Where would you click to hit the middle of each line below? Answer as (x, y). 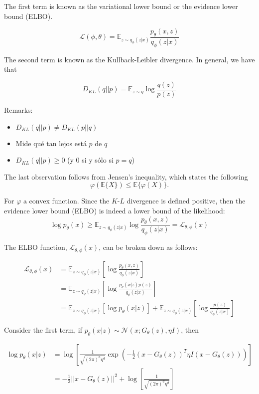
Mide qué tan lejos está (51, 143)
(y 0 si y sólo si (90, 160)
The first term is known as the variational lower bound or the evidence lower (121, 6)
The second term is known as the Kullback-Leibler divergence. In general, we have (129, 59)
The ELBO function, (36, 247)
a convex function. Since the (66, 201)
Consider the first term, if (43, 329)
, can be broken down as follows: (148, 247)
